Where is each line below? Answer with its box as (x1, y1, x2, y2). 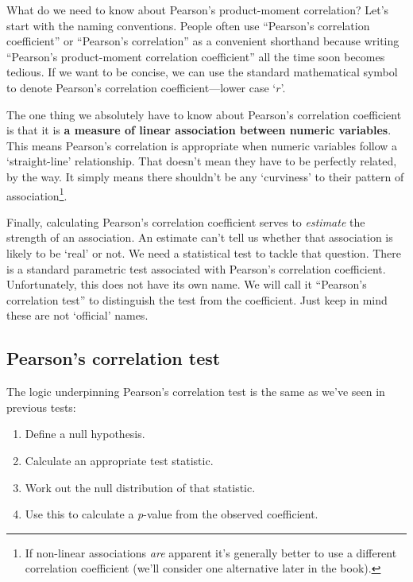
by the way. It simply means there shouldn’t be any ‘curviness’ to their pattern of (6, 168, 404, 184)
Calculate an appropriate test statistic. (25, 452, 214, 468)
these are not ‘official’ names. (6, 307, 149, 324)
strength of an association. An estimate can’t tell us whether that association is (6, 229, 393, 246)
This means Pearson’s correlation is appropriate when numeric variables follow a (6, 137, 398, 153)
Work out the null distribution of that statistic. (25, 479, 256, 495)
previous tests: (6, 398, 76, 415)
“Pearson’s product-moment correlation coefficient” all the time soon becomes (6, 48, 385, 64)
